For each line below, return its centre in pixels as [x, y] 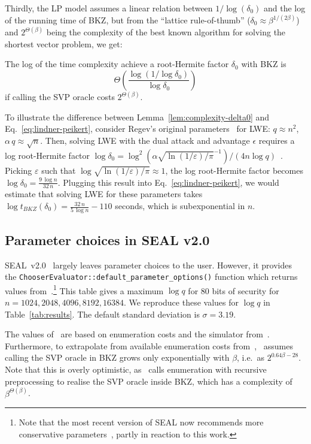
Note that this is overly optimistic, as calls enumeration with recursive [136, 369]
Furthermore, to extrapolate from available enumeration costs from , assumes [149, 345]
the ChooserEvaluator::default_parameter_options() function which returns [151, 277]
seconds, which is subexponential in [180, 206]
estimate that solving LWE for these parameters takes [104, 194]
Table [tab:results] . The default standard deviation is [102, 314]
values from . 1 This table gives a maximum [84, 289]
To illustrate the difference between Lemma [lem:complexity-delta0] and [137, 117]
